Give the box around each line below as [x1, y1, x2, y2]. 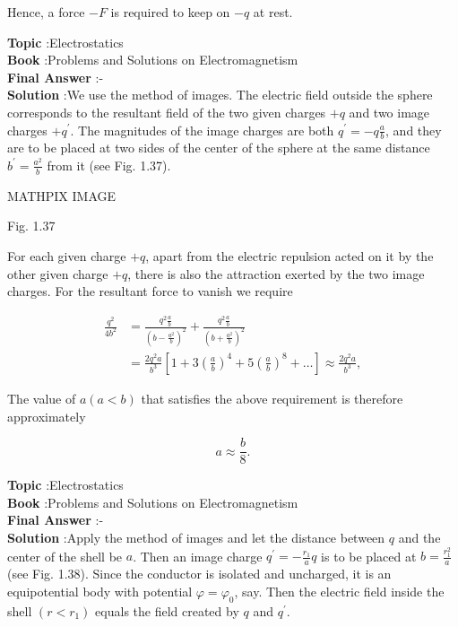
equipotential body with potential [7, 581, 193, 600]
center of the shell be [7, 546, 123, 565]
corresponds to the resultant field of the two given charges [7, 102, 326, 121]
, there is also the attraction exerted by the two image [127, 264, 425, 283]
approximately [7, 406, 86, 425]
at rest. [253, 3, 293, 21]
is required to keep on [110, 3, 230, 21]
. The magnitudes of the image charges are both [70, 120, 334, 139]
